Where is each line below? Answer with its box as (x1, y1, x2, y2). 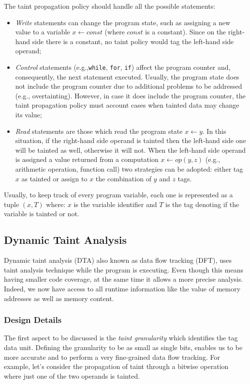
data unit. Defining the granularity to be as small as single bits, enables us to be (4, 342, 243, 352)
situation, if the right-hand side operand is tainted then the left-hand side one (15, 135, 246, 145)
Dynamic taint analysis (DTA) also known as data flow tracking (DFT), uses (4, 255, 232, 265)
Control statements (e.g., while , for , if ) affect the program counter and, (15, 62, 231, 72)
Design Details (4, 314, 62, 326)
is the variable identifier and (74, 199, 157, 209)
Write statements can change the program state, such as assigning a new (15, 17, 231, 27)
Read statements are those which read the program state (15, 126, 183, 136)
